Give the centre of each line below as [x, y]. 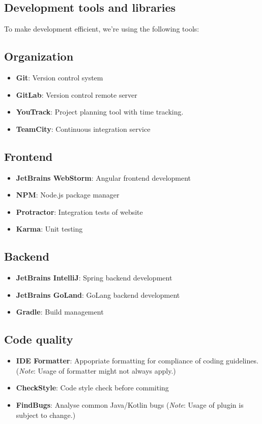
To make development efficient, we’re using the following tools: [102, 29]
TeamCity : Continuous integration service [83, 129]
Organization [39, 56]
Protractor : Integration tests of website [79, 211]
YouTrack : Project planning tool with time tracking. [100, 112]
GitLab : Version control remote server [77, 94]
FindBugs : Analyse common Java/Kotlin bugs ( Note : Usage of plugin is [130, 404]
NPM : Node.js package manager [68, 195]
